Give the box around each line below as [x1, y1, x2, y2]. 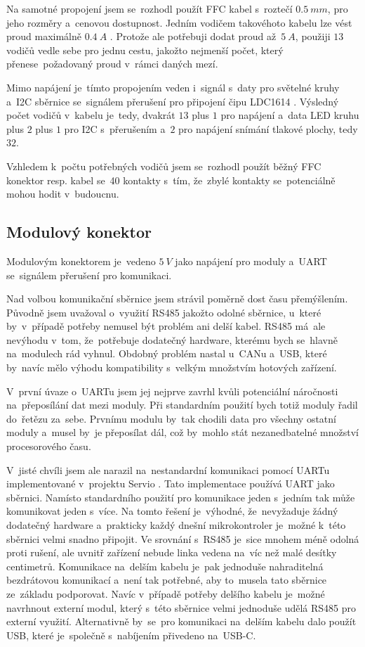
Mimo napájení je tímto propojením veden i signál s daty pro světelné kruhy [6, 79, 340, 94]
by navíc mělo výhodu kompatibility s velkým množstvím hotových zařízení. [6, 360, 337, 375]
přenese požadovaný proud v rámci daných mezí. [6, 56, 218, 71]
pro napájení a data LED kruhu [220, 108, 359, 122]
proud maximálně [6, 29, 82, 44]
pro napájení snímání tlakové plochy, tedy [178, 121, 358, 136]
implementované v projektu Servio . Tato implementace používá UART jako [6, 476, 335, 491]
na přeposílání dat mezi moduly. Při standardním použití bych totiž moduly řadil [6, 397, 358, 412]
